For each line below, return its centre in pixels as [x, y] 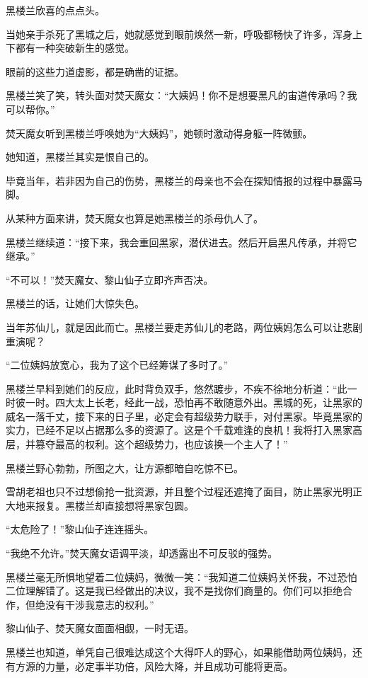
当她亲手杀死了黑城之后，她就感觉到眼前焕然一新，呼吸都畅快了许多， [169, 34]
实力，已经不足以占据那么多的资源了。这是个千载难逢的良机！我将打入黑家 [179, 430]
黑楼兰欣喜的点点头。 [55, 10]
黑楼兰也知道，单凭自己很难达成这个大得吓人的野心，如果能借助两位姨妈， [179, 652]
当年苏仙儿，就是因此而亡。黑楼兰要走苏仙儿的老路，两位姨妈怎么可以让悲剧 [184, 327]
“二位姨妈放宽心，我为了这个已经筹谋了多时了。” [117, 365]
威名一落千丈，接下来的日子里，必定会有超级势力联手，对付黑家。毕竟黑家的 [184, 416]
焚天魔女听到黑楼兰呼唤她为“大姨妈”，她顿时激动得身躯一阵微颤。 [159, 133]
